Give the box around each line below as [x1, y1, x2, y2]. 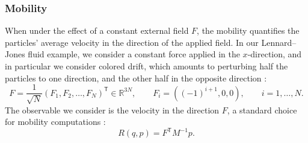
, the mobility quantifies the [197, 24, 300, 37]
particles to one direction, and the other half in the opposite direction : [5, 71, 267, 84]
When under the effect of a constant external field [5, 24, 189, 37]
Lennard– [261, 36, 297, 48]
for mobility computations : [5, 115, 106, 128]
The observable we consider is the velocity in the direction [5, 103, 220, 116]
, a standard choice [227, 103, 297, 116]
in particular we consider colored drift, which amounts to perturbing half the [5, 60, 288, 72]
